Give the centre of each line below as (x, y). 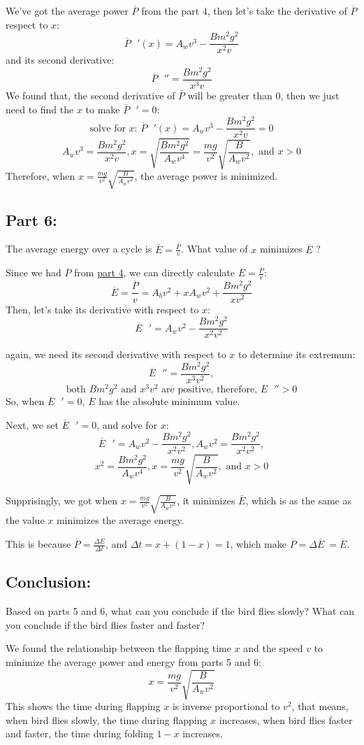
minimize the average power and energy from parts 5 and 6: (133, 661)
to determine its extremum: (297, 354)
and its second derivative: (60, 60)
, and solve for (127, 424)
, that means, (320, 705)
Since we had (34, 272)
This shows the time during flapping (83, 705)
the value (25, 520)
